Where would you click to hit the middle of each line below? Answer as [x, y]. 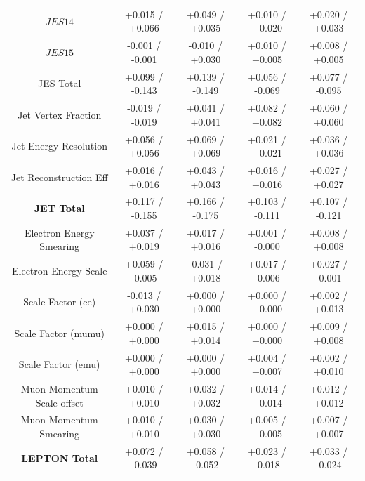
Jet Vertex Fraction [60, 114]
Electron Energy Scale [60, 271]
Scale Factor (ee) [60, 302]
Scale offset [59, 402]
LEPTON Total [60, 457]
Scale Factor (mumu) [59, 332]
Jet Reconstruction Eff [59, 177]
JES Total [59, 83]
